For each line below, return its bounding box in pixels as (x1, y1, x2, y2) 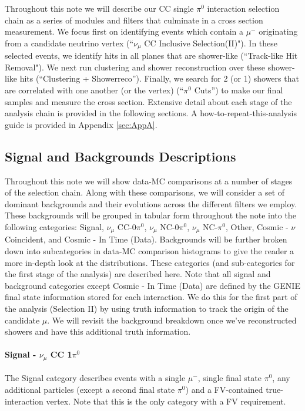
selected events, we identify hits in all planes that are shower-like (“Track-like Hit (5, 49, 298, 62)
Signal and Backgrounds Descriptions (5, 147, 236, 165)
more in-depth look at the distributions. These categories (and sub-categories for (5, 256, 295, 268)
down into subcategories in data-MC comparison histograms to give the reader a (5, 245, 294, 257)
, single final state (197, 372, 262, 384)
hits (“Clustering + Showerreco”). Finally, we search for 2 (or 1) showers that (19, 72, 299, 85)
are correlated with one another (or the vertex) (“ (5, 84, 184, 96)
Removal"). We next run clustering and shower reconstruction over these (5, 60, 266, 73)
